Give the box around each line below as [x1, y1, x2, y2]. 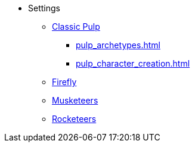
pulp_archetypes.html [76, 40, 160, 50]
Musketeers [52, 95, 98, 105]
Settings [28, 3, 60, 13]
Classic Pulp [52, 21, 100, 32]
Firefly [52, 77, 77, 87]
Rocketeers [52, 114, 97, 124]
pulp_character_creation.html [76, 58, 190, 68]
